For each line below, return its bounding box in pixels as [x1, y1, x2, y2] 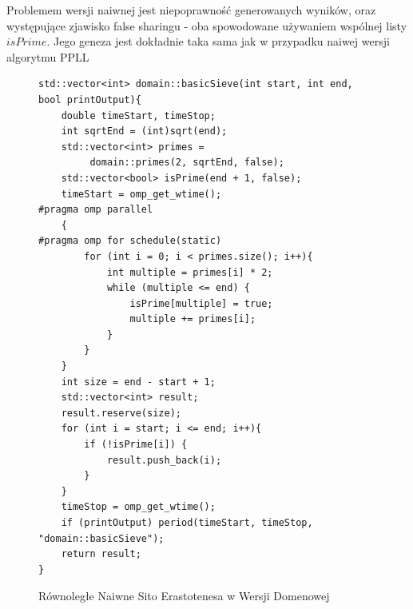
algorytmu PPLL [6, 48, 89, 65]
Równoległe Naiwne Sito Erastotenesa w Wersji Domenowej [38, 587, 330, 604]
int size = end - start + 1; [61, 376, 216, 388]
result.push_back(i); [106, 454, 222, 466]
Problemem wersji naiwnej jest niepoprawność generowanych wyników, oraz [6, 2, 376, 18]
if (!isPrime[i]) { [84, 439, 188, 451]
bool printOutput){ [38, 94, 141, 105]
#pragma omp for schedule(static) [38, 235, 222, 247]
